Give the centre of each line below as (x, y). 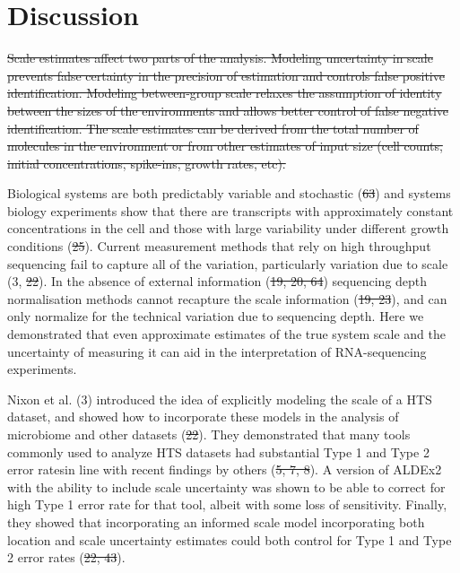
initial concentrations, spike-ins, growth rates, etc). (147, 163)
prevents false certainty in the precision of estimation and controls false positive (226, 75)
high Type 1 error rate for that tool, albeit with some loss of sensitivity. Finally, (227, 504)
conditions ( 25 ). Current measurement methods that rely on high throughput (219, 246)
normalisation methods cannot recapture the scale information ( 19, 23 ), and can (227, 298)
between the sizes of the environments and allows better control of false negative (228, 110)
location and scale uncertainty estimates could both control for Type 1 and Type (230, 539)
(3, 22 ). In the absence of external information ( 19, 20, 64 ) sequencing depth (217, 281)
